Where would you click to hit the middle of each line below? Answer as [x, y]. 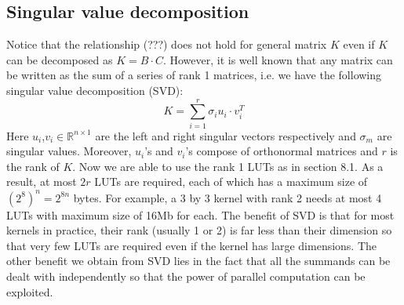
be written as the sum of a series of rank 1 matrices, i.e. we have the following [194, 75]
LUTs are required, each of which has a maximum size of [231, 182]
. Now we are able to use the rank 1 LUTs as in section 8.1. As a [228, 166]
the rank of [33, 166]
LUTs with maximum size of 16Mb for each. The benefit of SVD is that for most [200, 214]
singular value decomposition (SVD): [95, 90]
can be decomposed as [60, 59]
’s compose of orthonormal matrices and [282, 151]
